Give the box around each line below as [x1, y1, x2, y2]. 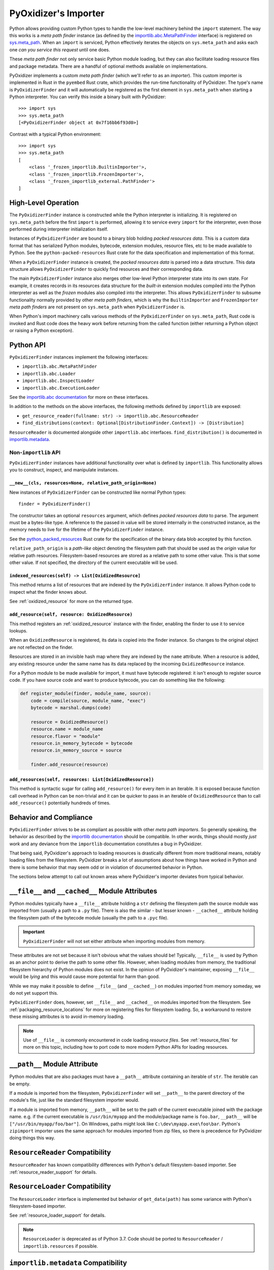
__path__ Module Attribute [9, 1060, 98, 1069]
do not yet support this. [9, 990, 58, 996]
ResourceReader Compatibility [9, 1148, 111, 1157]
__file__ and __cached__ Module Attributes [9, 887, 157, 895]
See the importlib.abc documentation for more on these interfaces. [9, 394, 149, 400]
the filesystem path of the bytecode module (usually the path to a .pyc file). [9, 914, 168, 920]
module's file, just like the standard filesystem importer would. [9, 1097, 140, 1103]
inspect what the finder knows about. [9, 589, 87, 595]
